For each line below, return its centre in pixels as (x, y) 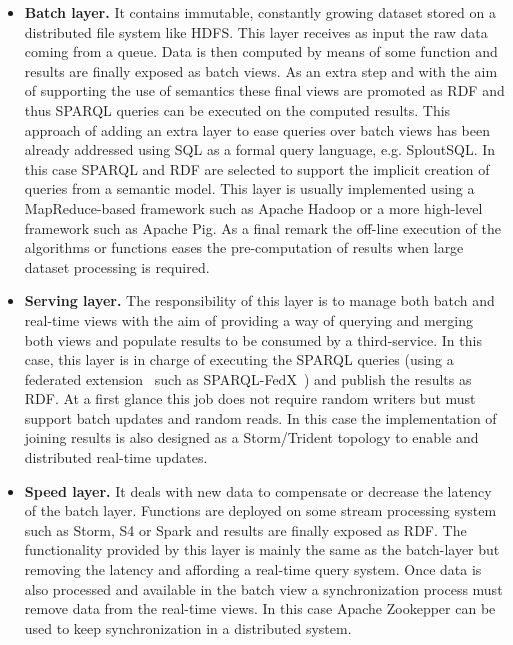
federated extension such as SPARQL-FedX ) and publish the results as (248, 378)
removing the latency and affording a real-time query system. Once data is (253, 569)
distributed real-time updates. (116, 457)
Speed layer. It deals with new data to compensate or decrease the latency (258, 490)
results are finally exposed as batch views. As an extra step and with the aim (261, 70)
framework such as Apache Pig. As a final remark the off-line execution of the (262, 227)
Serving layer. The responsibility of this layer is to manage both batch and (259, 300)
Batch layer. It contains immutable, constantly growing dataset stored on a (260, 12)
